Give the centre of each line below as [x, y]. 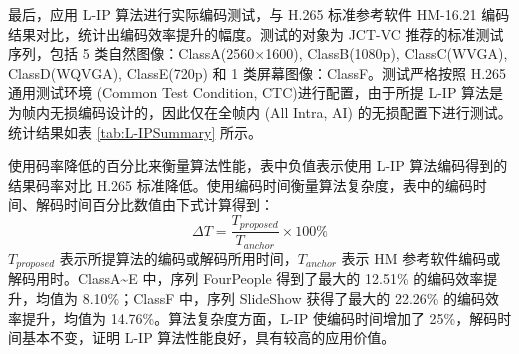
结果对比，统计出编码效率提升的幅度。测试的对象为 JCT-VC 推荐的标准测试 [256, 33]
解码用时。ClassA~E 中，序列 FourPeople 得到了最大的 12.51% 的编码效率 [246, 278]
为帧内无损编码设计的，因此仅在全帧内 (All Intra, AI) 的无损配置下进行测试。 [260, 111]
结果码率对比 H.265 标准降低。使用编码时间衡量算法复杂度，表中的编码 [240, 184]
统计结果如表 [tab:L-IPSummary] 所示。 [135, 131]
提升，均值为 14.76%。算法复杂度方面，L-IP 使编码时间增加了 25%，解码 [259, 317]
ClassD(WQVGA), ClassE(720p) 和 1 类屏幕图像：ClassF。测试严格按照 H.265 [257, 72]
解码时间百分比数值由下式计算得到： [154, 204]
